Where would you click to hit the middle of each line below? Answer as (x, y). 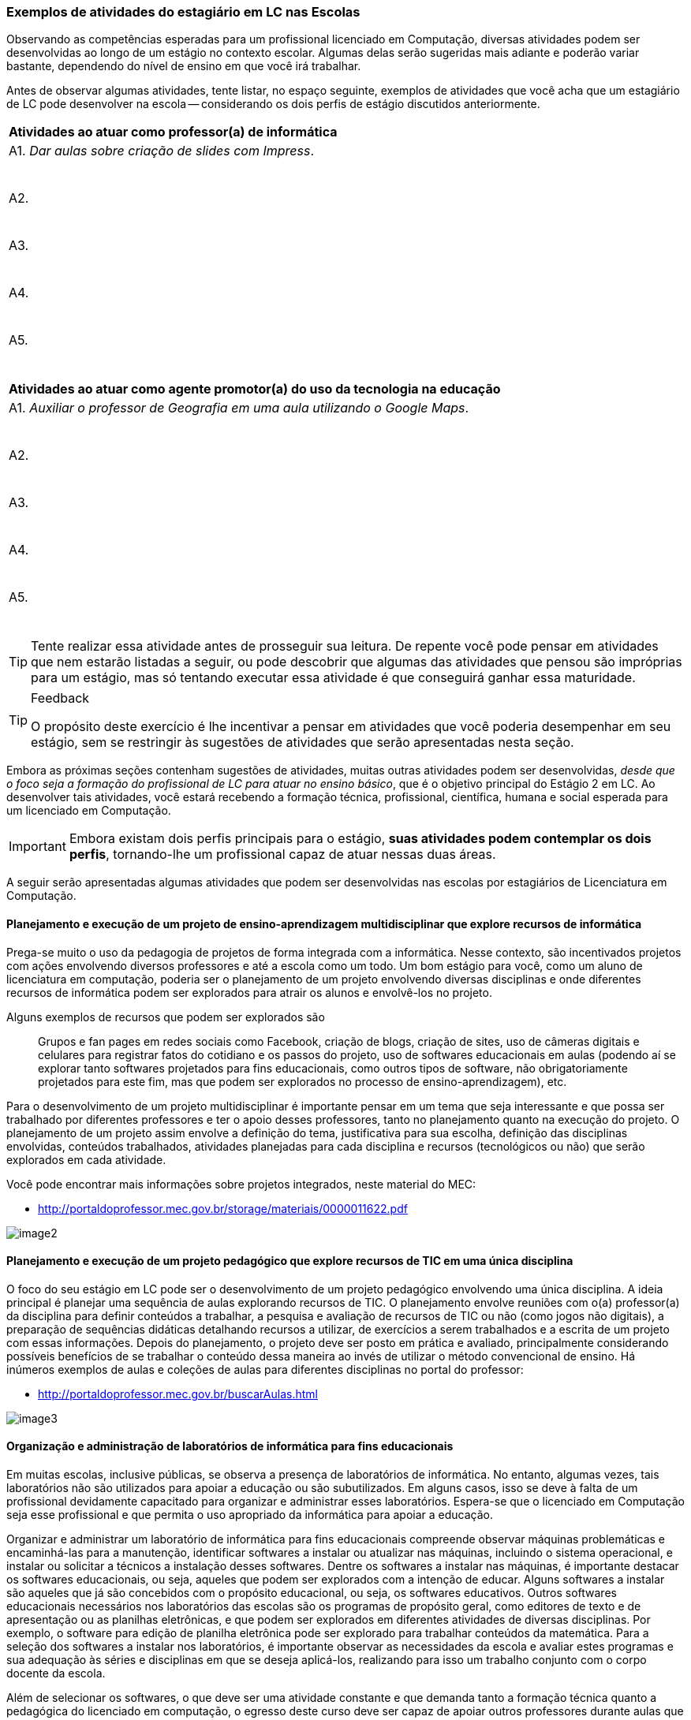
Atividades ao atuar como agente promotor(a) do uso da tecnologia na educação (255, 389)
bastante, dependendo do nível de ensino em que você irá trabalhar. (184, 66)
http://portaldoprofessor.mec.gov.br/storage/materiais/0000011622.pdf (223, 1208)
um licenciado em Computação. (89, 811)
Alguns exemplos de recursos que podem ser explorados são (166, 1017)
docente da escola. (56, 1673)
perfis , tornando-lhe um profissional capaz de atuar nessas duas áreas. (282, 854)
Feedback (60, 698)
